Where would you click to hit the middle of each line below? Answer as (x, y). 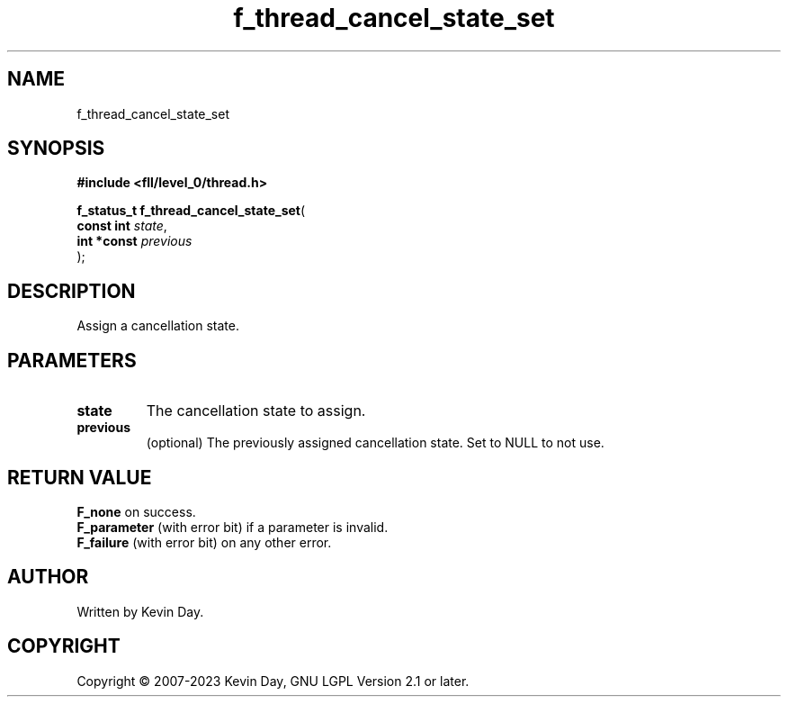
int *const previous (134, 241)
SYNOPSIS (56, 149)
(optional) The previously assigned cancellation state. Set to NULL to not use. (375, 443)
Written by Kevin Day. (140, 611)
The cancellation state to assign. (256, 411)
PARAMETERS (72, 360)
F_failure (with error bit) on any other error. (204, 542)
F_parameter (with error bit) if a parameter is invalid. (233, 527)
